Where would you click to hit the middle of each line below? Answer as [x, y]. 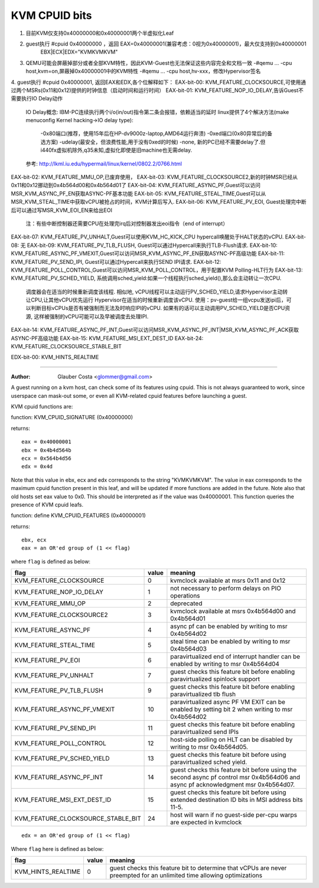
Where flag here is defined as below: [57, 849]
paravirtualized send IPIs [205, 732]
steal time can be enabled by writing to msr [230, 642]
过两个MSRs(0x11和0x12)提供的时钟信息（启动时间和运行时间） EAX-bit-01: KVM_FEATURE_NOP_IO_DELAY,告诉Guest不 [157, 90]
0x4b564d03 [188, 649]
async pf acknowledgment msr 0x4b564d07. [233, 785]
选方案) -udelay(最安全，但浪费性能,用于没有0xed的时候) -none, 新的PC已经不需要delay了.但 [153, 142]
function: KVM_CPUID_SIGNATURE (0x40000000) [72, 417]
